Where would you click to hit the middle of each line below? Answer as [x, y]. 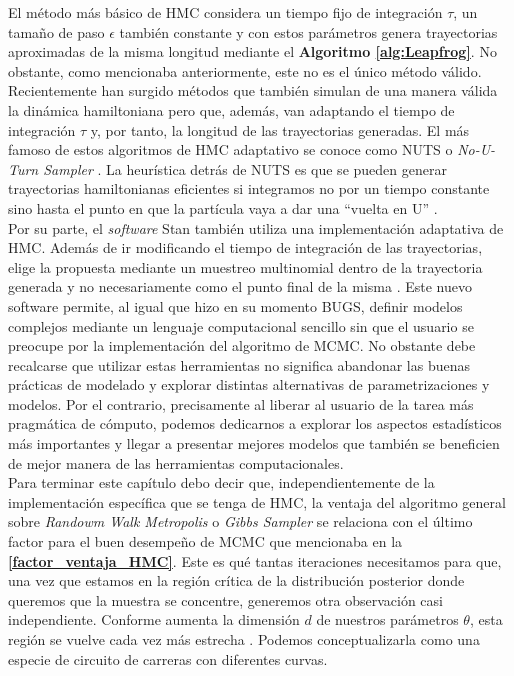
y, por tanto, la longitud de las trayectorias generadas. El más [280, 129]
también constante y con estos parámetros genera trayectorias [308, 31]
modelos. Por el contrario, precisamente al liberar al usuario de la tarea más [241, 403]
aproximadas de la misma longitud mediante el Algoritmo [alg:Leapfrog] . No [252, 51]
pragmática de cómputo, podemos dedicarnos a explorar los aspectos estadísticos [255, 423]
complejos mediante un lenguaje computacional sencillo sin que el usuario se [241, 325]
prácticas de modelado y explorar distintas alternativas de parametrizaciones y [249, 384]
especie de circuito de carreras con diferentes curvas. [168, 658]
